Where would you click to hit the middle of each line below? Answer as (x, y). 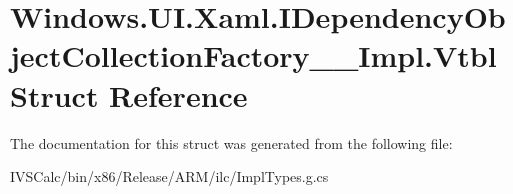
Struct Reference (129, 94)
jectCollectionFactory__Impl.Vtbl (253, 55)
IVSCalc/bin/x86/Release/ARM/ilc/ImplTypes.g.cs (169, 176)
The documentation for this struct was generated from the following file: (231, 142)
